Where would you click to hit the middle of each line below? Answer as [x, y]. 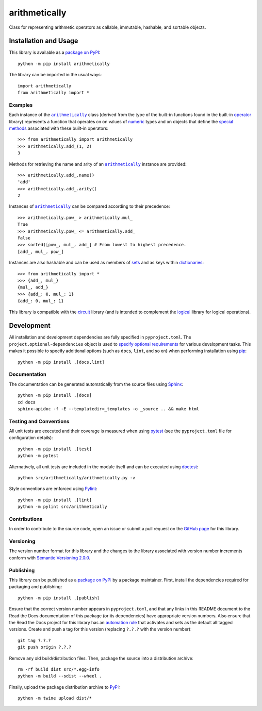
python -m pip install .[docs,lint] [61, 362]
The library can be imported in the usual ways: [55, 75]
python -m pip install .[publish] [58, 598]
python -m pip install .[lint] [55, 500]
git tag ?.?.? [34, 640]
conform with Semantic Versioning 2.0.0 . [50, 558]
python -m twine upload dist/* [55, 698]
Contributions [26, 519]
